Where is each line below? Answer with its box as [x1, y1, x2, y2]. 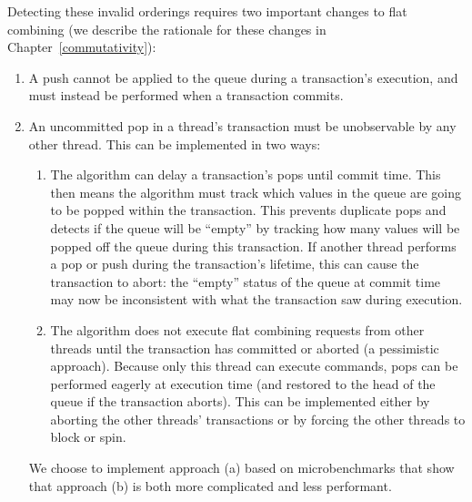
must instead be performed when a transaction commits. [28, 86, 344, 105]
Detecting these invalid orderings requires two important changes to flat [7, 2, 407, 20]
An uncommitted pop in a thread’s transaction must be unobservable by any [28, 116, 457, 135]
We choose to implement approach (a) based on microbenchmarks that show [28, 458, 455, 477]
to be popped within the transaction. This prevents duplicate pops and [50, 200, 447, 220]
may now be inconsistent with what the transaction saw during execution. [50, 290, 463, 309]
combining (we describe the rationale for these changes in [7, 19, 326, 38]
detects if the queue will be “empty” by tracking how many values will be [50, 218, 460, 237]
